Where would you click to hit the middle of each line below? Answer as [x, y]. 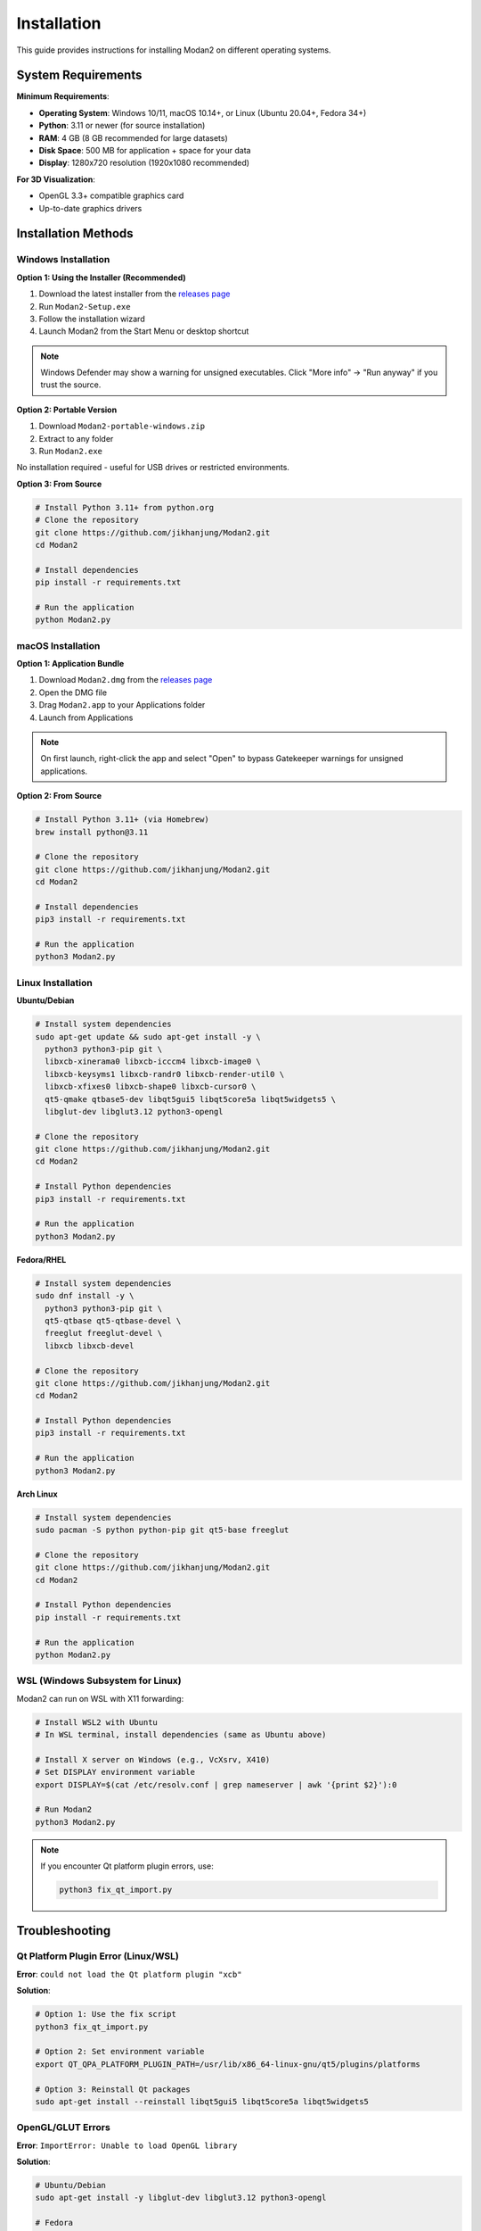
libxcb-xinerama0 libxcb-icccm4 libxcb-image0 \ [153, 1062]
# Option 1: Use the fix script [106, 2014]
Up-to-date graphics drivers [90, 208]
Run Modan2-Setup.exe [85, 306]
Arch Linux [37, 1494]
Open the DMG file [73, 693]
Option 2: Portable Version [67, 410]
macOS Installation [58, 645]
